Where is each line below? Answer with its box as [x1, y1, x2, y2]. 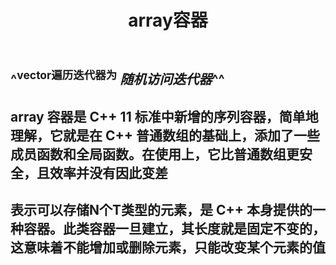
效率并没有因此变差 [49, 164, 168, 181]
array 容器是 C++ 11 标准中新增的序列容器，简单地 [10, 108, 319, 125]
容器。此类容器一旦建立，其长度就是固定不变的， [23, 220, 326, 237]
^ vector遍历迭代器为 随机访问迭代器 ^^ [10, 68, 225, 88]
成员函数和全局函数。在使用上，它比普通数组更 [10, 146, 300, 163]
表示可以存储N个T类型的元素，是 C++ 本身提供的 [10, 201, 313, 218]
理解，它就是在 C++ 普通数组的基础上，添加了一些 [10, 127, 320, 144]
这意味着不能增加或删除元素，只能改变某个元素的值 [10, 239, 326, 256]
